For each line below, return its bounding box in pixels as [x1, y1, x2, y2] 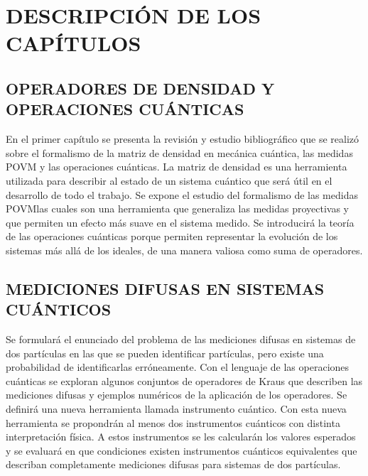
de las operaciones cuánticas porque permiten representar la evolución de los [6, 229, 338, 244]
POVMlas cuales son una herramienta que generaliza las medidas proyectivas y [6, 201, 349, 216]
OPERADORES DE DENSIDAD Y [6, 77, 275, 99]
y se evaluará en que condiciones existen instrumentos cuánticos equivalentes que [6, 443, 357, 458]
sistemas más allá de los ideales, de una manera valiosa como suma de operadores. [6, 242, 363, 257]
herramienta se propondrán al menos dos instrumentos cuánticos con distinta [6, 415, 340, 430]
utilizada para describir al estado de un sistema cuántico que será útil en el [6, 173, 332, 188]
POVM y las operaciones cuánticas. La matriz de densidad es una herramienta [6, 159, 347, 174]
